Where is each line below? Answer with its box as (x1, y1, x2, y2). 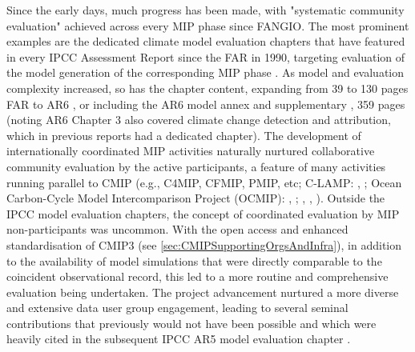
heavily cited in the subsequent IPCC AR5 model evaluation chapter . (6, 330, 351, 347)
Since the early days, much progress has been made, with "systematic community (6, 2, 405, 18)
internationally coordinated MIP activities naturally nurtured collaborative (6, 142, 375, 159)
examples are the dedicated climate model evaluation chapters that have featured (6, 33, 405, 50)
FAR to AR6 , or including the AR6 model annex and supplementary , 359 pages (6, 95, 405, 112)
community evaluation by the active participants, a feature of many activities (6, 158, 386, 174)
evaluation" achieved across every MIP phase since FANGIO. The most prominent (6, 17, 409, 34)
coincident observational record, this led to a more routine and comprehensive (6, 268, 389, 285)
